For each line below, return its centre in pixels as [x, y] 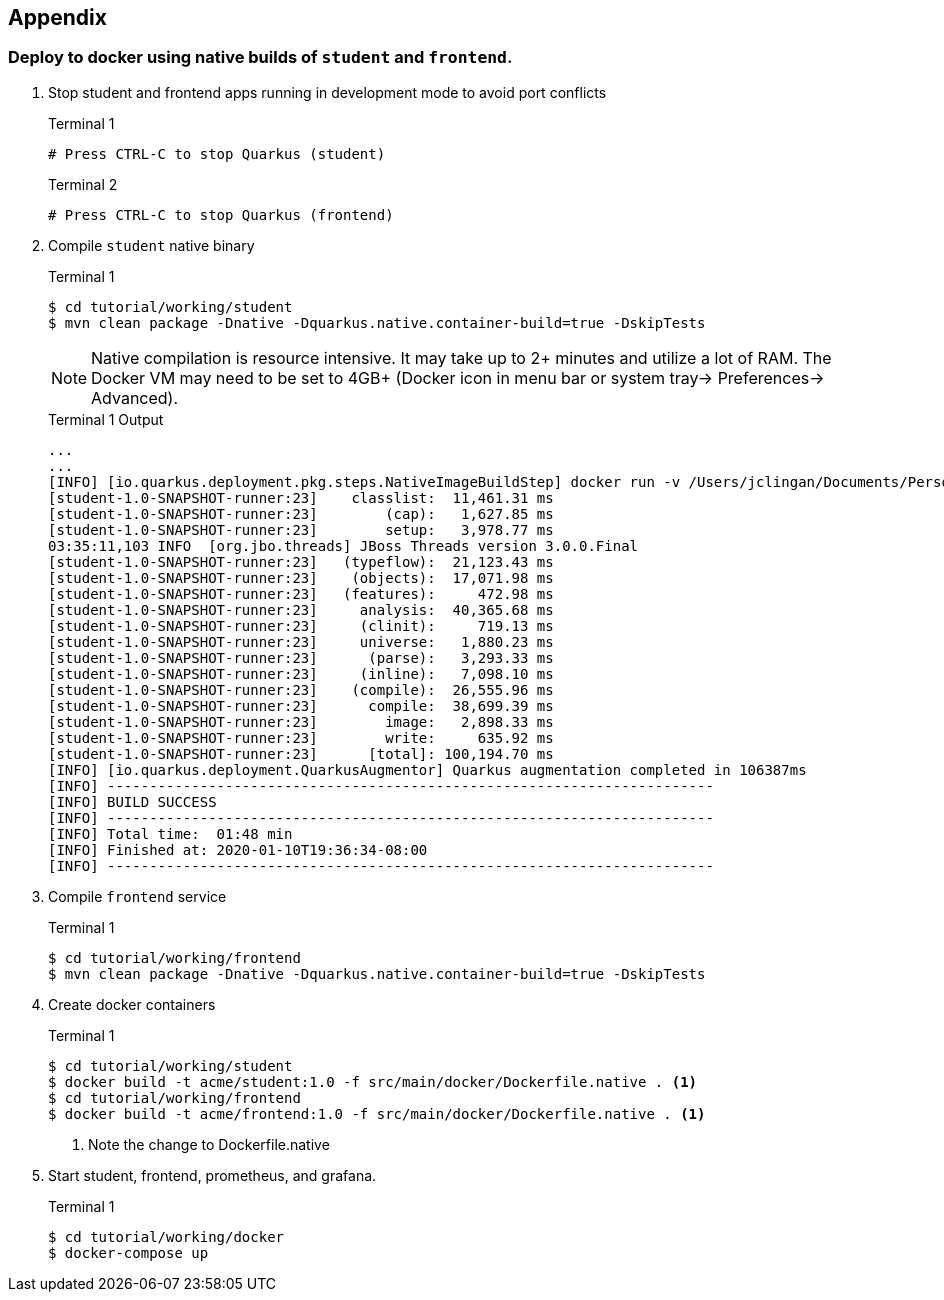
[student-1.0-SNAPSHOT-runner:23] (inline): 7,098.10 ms [301, 673]
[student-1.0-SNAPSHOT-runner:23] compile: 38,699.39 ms [301, 705]
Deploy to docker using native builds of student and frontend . [260, 57]
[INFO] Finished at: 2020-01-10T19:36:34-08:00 [238, 849]
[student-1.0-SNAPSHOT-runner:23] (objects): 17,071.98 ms [301, 577]
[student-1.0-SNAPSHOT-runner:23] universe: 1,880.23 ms [301, 641]
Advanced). [135, 397]
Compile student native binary [151, 245]
